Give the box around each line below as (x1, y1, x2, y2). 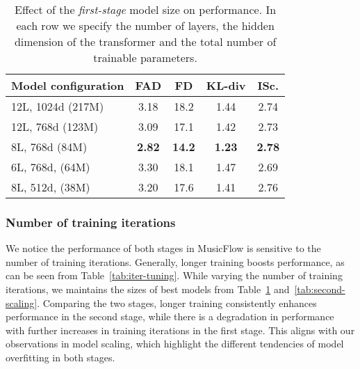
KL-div (206, 77, 246, 93)
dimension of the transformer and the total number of (14, 33, 277, 49)
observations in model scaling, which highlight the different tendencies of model (6, 336, 344, 351)
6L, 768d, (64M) (11, 159, 90, 175)
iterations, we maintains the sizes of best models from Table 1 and (6, 282, 290, 296)
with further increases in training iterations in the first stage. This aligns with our (6, 322, 355, 337)
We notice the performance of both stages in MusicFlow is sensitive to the (6, 241, 321, 256)
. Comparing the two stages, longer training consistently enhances (37, 295, 317, 310)
